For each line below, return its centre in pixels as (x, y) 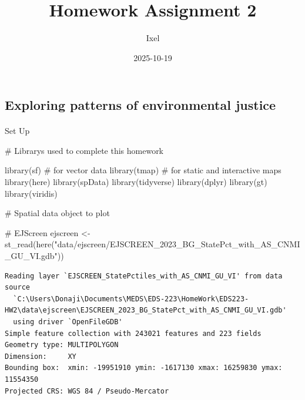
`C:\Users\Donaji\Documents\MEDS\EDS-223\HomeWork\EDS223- (131, 299)
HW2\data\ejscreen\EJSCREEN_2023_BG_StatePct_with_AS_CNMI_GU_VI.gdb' (146, 310)
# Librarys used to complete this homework (84, 150)
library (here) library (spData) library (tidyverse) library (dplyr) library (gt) (136, 182)
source (17, 288)
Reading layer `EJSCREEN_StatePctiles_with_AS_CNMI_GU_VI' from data (144, 276)
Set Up (17, 131)
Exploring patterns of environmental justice (140, 105)
